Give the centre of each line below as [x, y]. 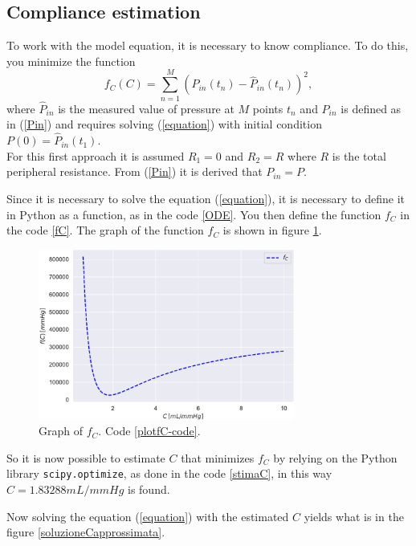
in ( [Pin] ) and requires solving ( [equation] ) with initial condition [164, 124]
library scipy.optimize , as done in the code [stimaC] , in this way [169, 473]
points [268, 108]
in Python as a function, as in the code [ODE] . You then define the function [194, 214]
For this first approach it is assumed [96, 155]
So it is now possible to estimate [86, 457]
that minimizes [218, 457]
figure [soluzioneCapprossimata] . [86, 532]
